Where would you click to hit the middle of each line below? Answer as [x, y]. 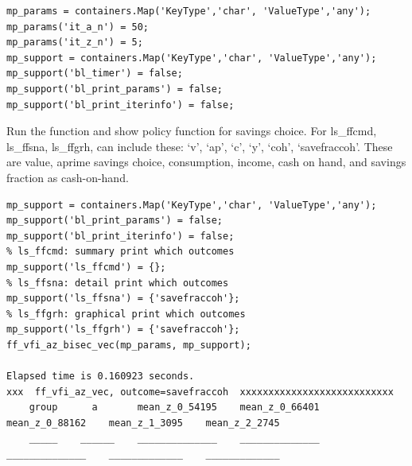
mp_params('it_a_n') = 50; [78, 27]
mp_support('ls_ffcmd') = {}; [86, 267]
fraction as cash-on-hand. [68, 177]
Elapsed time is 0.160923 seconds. [101, 377]
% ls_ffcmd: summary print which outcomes [120, 252]
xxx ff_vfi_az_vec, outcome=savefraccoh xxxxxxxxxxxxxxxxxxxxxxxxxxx [200, 392]
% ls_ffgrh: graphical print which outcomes [126, 314]
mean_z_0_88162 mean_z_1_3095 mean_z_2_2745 [143, 423]
